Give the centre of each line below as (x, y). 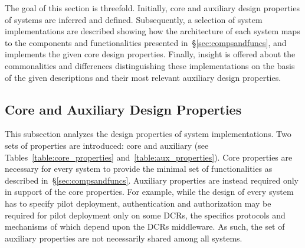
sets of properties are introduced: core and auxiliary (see (107, 145)
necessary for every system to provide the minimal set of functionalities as (139, 169)
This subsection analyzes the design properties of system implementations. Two (148, 134)
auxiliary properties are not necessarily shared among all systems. (124, 238)
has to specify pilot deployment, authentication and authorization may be (138, 203)
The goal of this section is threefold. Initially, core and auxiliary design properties (152, 8)
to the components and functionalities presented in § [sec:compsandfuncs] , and (146, 42)
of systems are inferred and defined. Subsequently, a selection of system (134, 19)
